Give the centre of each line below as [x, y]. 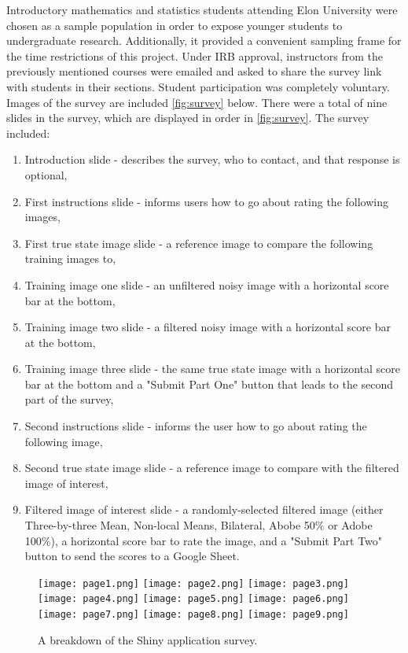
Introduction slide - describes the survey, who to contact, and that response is [212, 159]
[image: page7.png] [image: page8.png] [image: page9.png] [193, 615]
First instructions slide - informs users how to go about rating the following [206, 201]
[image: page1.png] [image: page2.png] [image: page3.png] [193, 583]
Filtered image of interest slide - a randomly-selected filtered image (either [204, 509]
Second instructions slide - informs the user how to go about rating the [196, 426]
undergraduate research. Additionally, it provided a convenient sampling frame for [204, 41]
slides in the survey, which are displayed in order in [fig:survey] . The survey [188, 118]
